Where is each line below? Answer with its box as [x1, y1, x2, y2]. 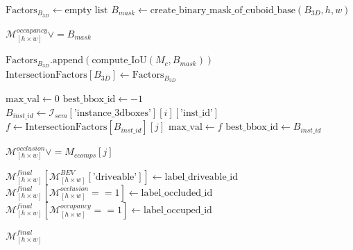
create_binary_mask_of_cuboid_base [150, 6, 295, 15]
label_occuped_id [144, 205, 212, 215]
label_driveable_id [164, 172, 239, 182]
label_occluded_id [141, 187, 213, 198]
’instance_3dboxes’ [74, 108, 151, 118]
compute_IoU [92, 56, 147, 66]
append [52, 56, 84, 66]
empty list [64, 6, 108, 15]
